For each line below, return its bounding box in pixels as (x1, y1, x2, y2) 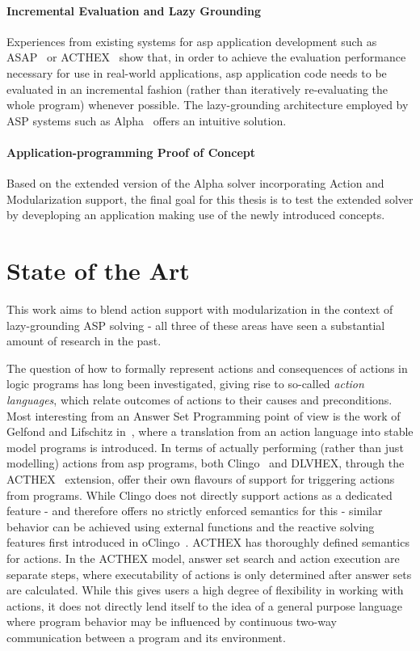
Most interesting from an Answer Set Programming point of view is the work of (6, 407, 401, 424)
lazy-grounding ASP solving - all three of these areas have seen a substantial (6, 316, 385, 333)
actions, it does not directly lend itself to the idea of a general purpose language (6, 597, 403, 614)
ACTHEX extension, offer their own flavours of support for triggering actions (6, 471, 395, 487)
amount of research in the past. (6, 332, 162, 349)
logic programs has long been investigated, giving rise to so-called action (6, 375, 364, 392)
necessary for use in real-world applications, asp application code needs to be (6, 64, 387, 81)
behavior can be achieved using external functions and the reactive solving (6, 518, 375, 535)
